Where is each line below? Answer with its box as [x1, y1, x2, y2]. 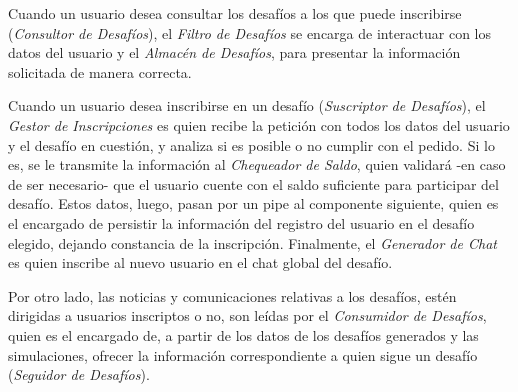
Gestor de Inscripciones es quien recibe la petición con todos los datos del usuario [8, 114, 510, 135]
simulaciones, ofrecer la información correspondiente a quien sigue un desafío [8, 344, 478, 365]
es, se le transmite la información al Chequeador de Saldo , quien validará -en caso [8, 154, 506, 175]
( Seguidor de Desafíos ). [8, 364, 150, 385]
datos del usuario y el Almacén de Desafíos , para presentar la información [8, 42, 461, 63]
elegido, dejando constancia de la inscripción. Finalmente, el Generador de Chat [8, 232, 497, 253]
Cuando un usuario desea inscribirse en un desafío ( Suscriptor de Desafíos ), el [8, 95, 486, 116]
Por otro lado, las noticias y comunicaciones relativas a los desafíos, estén [8, 285, 457, 306]
